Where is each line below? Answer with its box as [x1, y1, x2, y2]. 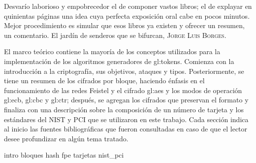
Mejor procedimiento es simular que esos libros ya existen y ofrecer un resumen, [4, 20, 245, 31]
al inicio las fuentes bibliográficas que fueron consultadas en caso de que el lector [4, 124, 248, 134]
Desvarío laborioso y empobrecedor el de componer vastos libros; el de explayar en [4, 1, 252, 11]
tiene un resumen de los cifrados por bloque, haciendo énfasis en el [4, 75, 205, 86]
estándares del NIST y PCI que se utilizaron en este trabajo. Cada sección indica [4, 114, 249, 124]
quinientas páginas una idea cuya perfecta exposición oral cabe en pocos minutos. [4, 10, 250, 21]
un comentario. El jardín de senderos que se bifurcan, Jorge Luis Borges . [4, 30, 226, 40]
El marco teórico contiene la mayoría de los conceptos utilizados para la [4, 46, 221, 57]
